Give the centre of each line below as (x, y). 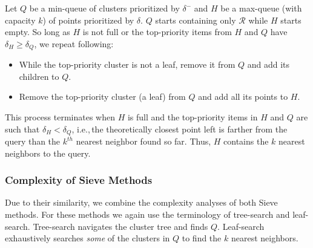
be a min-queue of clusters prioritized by (104, 8)
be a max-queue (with (261, 8)
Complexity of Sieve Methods (79, 180)
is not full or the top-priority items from (157, 32)
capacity (20, 20)
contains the (246, 141)
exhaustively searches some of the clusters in (87, 238)
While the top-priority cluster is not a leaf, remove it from (127, 64)
